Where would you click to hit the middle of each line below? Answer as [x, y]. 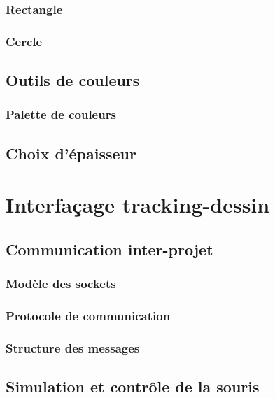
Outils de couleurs [73, 80]
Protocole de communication [88, 316]
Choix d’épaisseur [71, 153]
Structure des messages [73, 347]
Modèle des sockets [61, 284]
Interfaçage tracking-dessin [138, 205]
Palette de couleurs [61, 114]
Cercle [24, 41]
